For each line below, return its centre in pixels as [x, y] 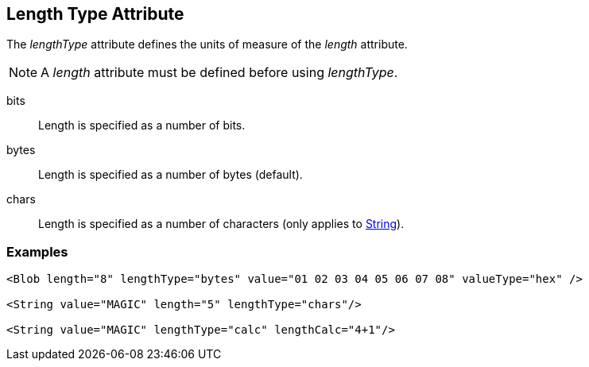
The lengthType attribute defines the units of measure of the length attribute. [207, 44]
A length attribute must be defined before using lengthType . [219, 73]
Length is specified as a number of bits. [142, 126]
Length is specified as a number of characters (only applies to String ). [221, 224]
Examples [37, 251]
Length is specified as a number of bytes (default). [170, 175]
